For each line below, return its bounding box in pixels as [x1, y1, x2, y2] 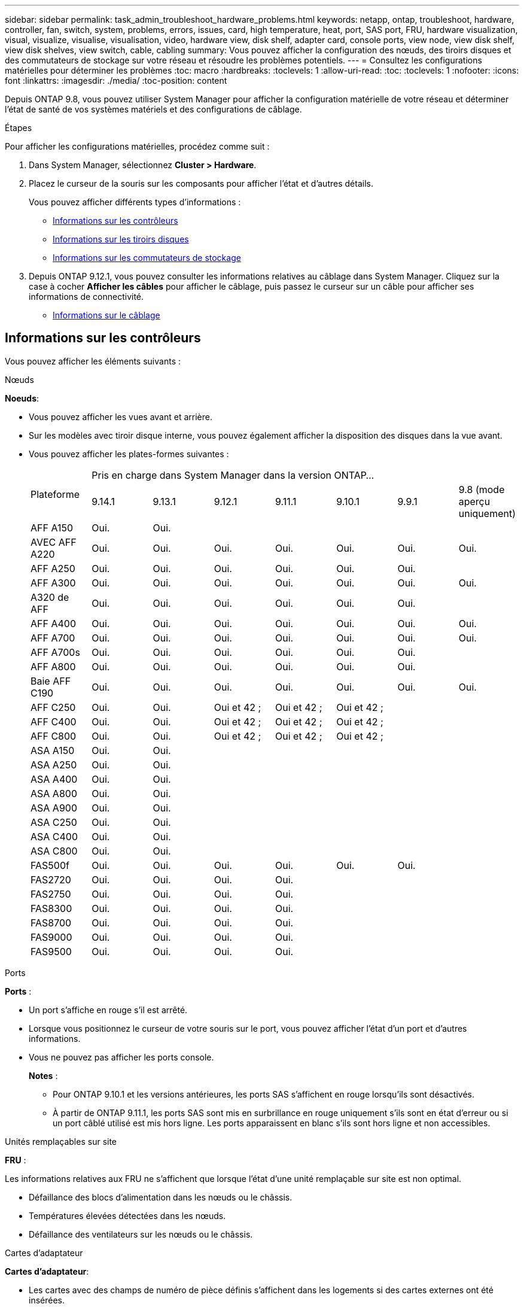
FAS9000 [31, 931, 72, 943]
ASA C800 [31, 844, 78, 857]
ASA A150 [31, 744, 75, 756]
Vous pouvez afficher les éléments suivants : [5, 355, 181, 366]
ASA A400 [31, 773, 78, 785]
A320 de [31, 591, 69, 603]
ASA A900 [31, 801, 77, 814]
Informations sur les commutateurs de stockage [53, 253, 241, 263]
